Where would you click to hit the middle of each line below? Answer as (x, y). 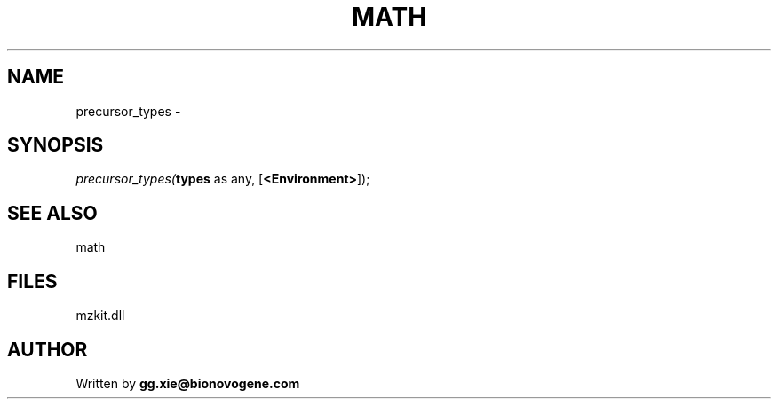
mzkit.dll (100, 316)
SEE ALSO (52, 213)
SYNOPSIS (56, 145)
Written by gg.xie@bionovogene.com (188, 383)
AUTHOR (48, 349)
